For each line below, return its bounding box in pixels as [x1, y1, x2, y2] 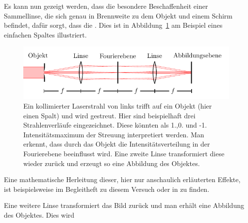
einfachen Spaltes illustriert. [4, 29, 87, 39]
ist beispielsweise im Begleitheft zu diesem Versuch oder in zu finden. [4, 184, 210, 194]
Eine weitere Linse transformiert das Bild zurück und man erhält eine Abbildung [4, 200, 244, 210]
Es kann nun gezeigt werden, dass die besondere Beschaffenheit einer [4, 1, 208, 11]
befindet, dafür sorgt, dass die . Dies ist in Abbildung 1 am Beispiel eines [4, 20, 223, 30]
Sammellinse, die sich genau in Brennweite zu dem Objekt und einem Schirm [4, 10, 232, 20]
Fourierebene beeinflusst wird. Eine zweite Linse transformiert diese [23, 149, 225, 159]
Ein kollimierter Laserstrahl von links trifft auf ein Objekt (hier [23, 101, 212, 111]
